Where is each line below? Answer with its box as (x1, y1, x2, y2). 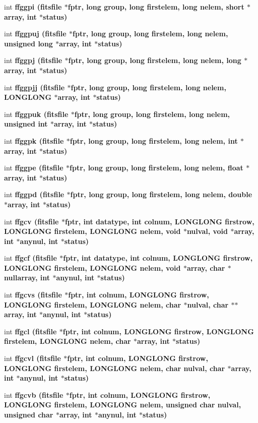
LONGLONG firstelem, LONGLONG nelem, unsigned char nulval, (4, 399, 241, 410)
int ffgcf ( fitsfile (4, 253, 57, 263)
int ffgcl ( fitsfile (4, 326, 57, 336)
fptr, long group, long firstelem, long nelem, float (70, 162, 243, 173)
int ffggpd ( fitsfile (4, 189, 64, 200)
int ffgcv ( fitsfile (4, 216, 59, 226)
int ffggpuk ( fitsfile (4, 108, 69, 119)
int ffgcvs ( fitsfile (4, 289, 62, 300)
